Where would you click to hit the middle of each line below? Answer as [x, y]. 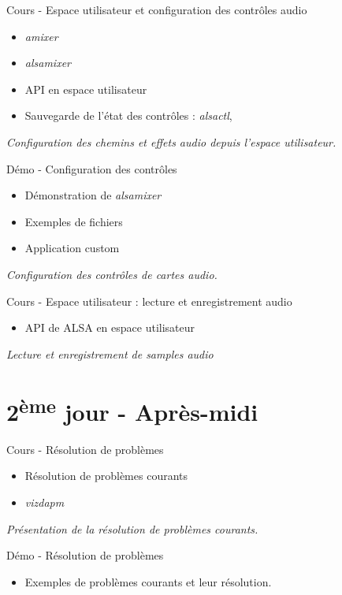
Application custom [72, 248]
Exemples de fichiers [74, 221]
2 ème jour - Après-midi [132, 409]
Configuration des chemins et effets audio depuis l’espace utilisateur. [171, 141]
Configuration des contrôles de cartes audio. [112, 274]
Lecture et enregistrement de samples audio [110, 353]
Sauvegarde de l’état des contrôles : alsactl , [128, 115]
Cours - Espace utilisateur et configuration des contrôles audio [157, 9]
